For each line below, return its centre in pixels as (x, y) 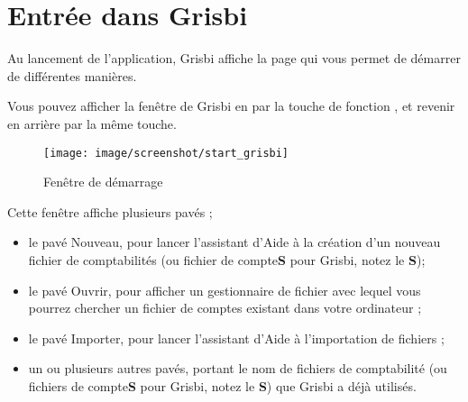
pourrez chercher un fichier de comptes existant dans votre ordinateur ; (225, 308)
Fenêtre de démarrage (103, 182)
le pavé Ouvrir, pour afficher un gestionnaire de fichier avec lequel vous (225, 290)
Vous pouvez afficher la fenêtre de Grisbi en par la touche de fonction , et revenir (231, 106)
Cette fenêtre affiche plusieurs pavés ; (110, 211)
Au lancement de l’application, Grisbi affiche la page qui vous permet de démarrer (234, 58)
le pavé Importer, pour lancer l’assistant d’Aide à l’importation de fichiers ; (236, 338)
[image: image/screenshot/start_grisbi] (166, 153)
